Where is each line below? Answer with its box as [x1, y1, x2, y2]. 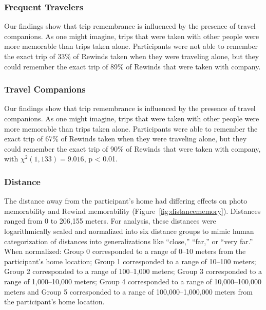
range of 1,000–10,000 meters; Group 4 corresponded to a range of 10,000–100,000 [4, 276, 261, 286]
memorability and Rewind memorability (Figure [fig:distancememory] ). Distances [4, 205, 261, 216]
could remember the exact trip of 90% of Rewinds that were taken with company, [4, 143, 261, 154]
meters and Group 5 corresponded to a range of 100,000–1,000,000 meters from [4, 286, 253, 297]
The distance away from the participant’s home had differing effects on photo [4, 195, 248, 206]
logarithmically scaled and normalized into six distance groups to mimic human [4, 225, 254, 236]
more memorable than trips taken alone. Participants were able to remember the [4, 123, 258, 134]
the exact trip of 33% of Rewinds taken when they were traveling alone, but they [4, 51, 259, 61]
